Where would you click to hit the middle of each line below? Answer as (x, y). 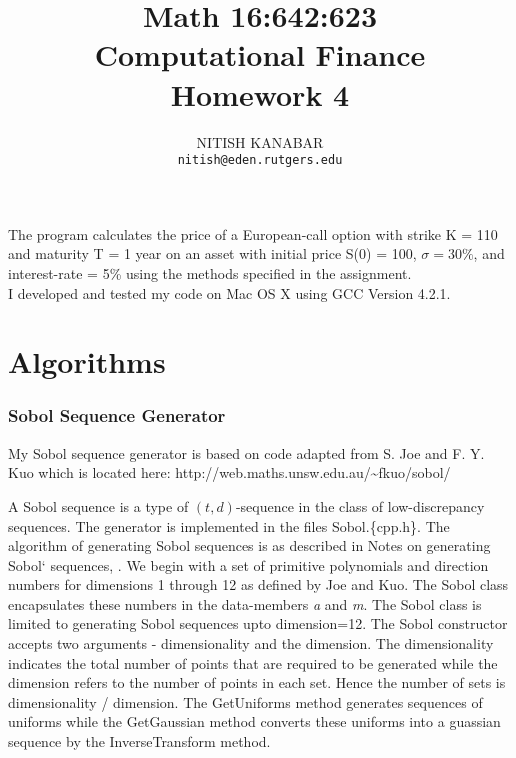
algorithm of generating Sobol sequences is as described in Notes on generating (249, 545)
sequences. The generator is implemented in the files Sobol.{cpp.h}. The (229, 525)
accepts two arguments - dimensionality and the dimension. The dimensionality (251, 643)
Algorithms (87, 361)
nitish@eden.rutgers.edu (260, 160)
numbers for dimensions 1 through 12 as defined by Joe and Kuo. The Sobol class (258, 584)
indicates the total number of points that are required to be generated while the (253, 662)
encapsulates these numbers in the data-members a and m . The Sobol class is (245, 603)
